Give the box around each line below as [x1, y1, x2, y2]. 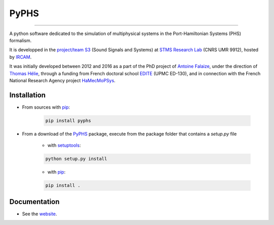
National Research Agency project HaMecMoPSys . [9, 77, 116, 83]
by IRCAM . [9, 54, 32, 60]
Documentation [9, 197, 60, 206]
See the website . [22, 211, 57, 217]
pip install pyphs [45, 117, 91, 123]
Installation [9, 90, 46, 99]
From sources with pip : [22, 104, 71, 110]
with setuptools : [47, 142, 81, 148]
